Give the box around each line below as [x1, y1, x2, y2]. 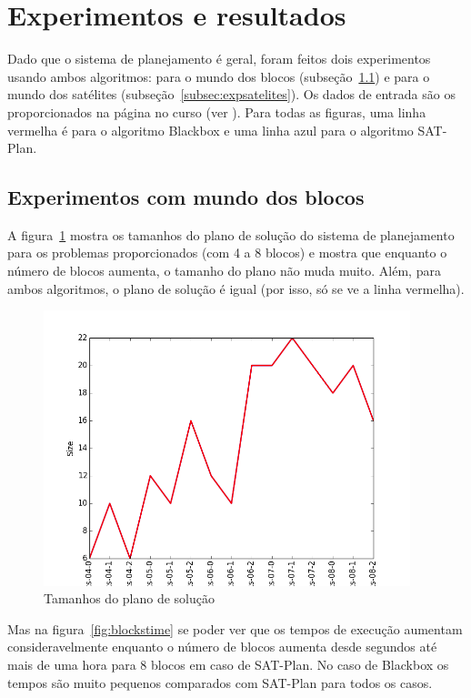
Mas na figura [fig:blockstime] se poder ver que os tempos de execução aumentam [7, 619, 463, 638]
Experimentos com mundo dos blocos [7, 183, 365, 211]
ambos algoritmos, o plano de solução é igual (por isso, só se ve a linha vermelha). [7, 278, 465, 298]
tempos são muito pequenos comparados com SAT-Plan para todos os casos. [7, 673, 433, 692]
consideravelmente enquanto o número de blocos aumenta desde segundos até [7, 637, 437, 656]
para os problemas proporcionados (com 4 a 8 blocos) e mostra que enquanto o [7, 243, 447, 262]
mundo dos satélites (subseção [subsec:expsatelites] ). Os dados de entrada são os [7, 85, 456, 104]
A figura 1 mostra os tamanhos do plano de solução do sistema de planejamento [7, 225, 455, 244]
